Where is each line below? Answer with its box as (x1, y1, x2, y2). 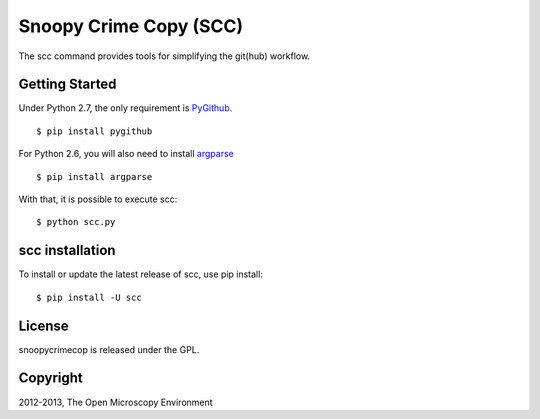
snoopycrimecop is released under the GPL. (18, 343, 200, 355)
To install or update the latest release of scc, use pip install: (18, 268, 264, 280)
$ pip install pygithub (36, 125, 153, 137)
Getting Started (18, 76, 117, 93)
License (18, 317, 69, 334)
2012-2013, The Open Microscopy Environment (18, 396, 214, 408)
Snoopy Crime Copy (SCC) (18, 15, 244, 37)
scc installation (18, 242, 116, 259)
